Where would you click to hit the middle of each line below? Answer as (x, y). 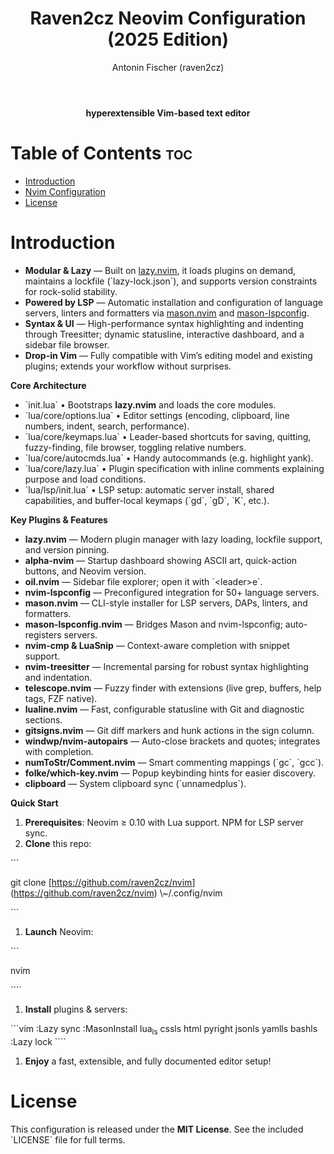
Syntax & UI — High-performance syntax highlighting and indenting (164, 323)
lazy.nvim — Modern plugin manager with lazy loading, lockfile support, (173, 539)
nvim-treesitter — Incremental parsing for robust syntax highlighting (166, 666)
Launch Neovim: (59, 931)
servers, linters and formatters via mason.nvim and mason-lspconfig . (167, 313)
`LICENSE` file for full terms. (68, 1139)
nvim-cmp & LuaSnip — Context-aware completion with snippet (157, 645)
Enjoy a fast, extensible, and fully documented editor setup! (148, 1061)
